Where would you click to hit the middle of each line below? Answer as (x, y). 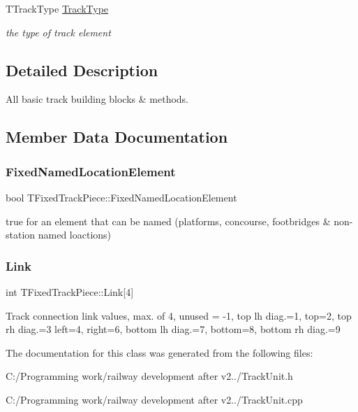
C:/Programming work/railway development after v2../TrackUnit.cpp (154, 399)
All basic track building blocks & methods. (97, 99)
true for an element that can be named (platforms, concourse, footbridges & (168, 221)
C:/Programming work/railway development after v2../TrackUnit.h (149, 376)
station (21, 235)
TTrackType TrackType (57, 8)
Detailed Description (82, 70)
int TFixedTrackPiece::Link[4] (70, 291)
